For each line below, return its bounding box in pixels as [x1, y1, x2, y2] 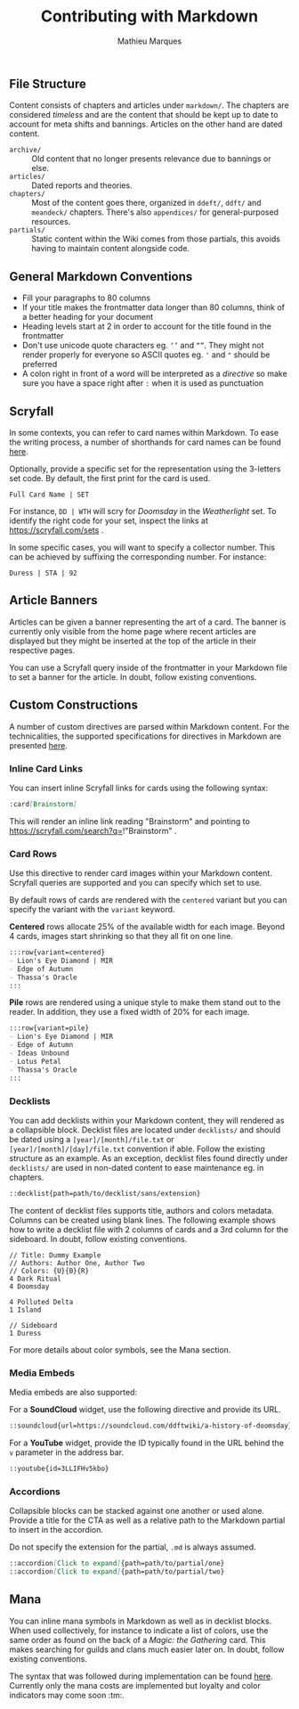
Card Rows [9, 847, 58, 860]
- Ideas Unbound [9, 1049, 69, 1058]
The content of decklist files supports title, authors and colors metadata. [9, 1205, 274, 1215]
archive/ [9, 145, 42, 155]
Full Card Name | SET [9, 490, 90, 499]
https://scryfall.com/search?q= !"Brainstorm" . [9, 825, 177, 836]
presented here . [9, 740, 69, 750]
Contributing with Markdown [40, 6, 259, 27]
